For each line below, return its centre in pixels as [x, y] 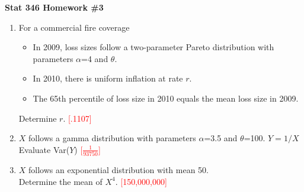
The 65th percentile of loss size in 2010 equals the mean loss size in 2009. [166, 98]
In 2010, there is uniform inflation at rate [108, 78]
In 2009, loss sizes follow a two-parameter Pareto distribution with [153, 47]
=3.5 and [221, 138]
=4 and [95, 58]
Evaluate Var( [44, 149]
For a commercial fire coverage [74, 27]
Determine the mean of [60, 181]
